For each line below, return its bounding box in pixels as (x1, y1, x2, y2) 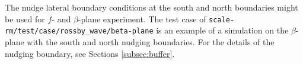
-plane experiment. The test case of (78, 12, 206, 25)
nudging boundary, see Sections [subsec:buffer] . (5, 47, 175, 59)
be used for (5, 12, 45, 25)
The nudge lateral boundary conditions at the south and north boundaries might (5, 1, 298, 13)
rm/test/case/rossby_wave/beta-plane (5, 27, 154, 36)
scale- (209, 15, 235, 24)
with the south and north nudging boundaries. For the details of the (27, 35, 275, 48)
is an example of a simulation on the (156, 24, 289, 36)
